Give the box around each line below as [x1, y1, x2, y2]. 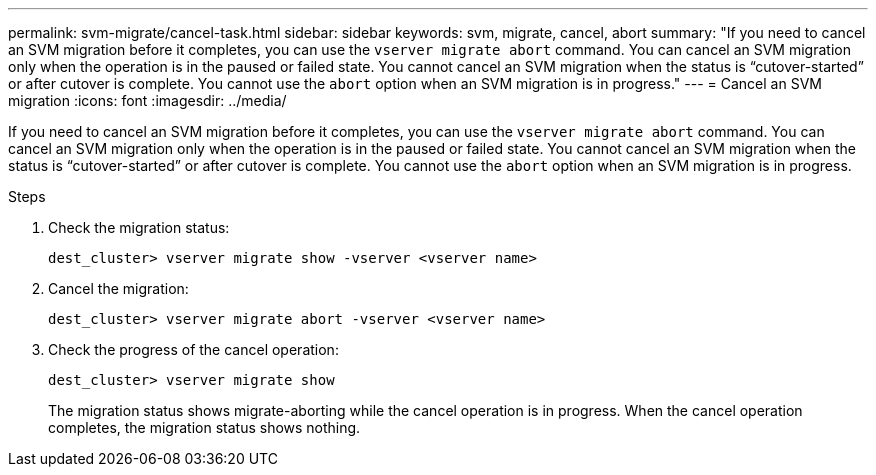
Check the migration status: [48, 219, 230, 236]
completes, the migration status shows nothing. [48, 419, 361, 436]
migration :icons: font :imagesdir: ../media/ [8, 92, 287, 109]
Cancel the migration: [48, 280, 189, 297]
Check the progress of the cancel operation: [48, 341, 339, 358]
